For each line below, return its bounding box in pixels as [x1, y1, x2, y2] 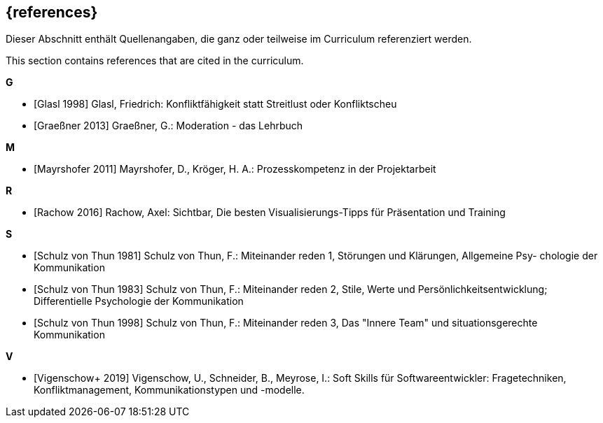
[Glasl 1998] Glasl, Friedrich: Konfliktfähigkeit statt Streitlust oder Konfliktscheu [34, 98, 397, 110]
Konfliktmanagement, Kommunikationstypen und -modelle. [34, 384, 305, 396]
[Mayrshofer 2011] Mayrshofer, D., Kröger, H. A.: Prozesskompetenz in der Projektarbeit [34, 163, 436, 175]
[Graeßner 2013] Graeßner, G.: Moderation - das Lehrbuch [34, 120, 303, 132]
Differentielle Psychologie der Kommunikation [34, 295, 244, 308]
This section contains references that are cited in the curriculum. [6, 55, 304, 67]
